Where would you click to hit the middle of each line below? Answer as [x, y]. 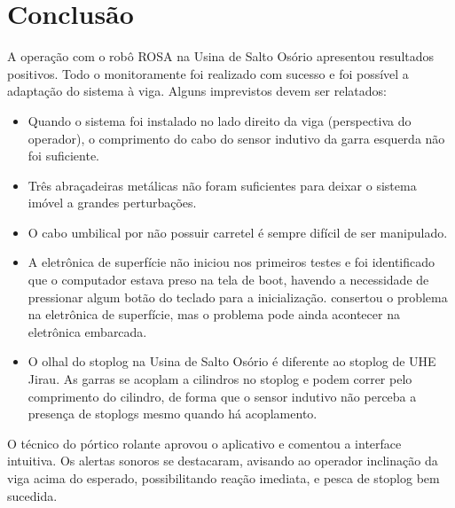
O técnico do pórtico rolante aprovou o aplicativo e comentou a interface [204, 443]
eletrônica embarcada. [87, 331]
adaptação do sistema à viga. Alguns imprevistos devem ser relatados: [197, 91]
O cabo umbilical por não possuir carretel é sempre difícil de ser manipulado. [238, 232]
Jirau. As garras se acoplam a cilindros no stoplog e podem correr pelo [220, 379]
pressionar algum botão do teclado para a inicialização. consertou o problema [238, 297]
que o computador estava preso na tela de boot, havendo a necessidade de [228, 280]
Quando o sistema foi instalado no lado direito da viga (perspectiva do [220, 120]
